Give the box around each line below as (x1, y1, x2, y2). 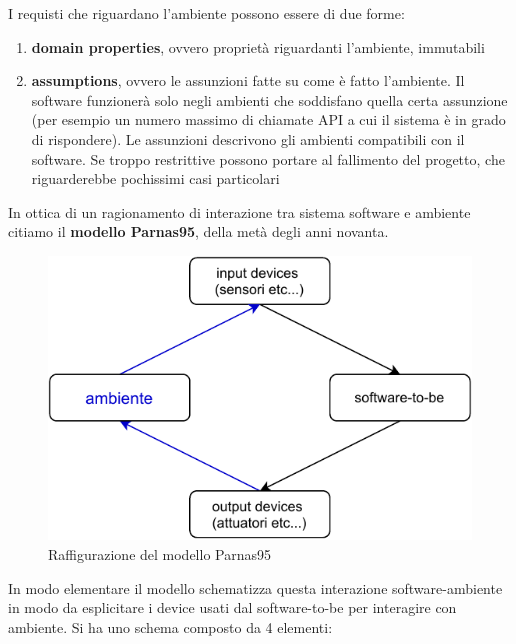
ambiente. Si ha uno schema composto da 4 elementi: (8, 616, 333, 637)
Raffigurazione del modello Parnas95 (48, 544, 271, 565)
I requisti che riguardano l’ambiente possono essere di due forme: (8, 3, 405, 23)
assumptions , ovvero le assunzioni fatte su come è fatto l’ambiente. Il (31, 70, 465, 91)
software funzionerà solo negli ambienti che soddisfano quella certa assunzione (31, 89, 508, 110)
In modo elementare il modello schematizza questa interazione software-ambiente (8, 577, 503, 598)
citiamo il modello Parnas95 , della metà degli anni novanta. (8, 221, 389, 242)
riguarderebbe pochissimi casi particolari (31, 168, 280, 189)
